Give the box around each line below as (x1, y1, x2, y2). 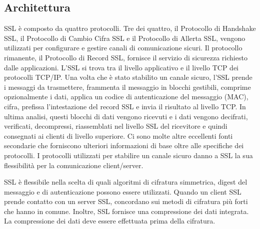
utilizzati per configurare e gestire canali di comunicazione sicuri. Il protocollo (4, 42, 242, 53)
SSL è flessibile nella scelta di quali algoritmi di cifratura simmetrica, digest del (4, 177, 247, 187)
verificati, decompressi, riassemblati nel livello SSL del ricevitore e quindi (4, 121, 227, 131)
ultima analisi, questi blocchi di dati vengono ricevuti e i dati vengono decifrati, (4, 111, 248, 121)
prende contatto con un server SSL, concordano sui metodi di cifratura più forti (4, 196, 248, 207)
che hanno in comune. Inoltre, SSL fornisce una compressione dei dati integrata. (4, 206, 249, 216)
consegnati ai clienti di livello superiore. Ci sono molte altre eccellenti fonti (4, 130, 233, 141)
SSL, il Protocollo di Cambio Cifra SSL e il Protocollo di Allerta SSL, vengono (4, 32, 245, 43)
